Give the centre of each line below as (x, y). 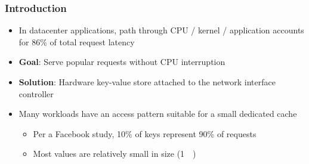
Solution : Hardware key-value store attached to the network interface (147, 82)
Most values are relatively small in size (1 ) (115, 154)
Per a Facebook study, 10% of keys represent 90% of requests (145, 133)
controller (36, 93)
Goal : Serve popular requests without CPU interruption (122, 62)
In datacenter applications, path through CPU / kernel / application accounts (161, 30)
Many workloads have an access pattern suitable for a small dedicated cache (158, 114)
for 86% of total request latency (77, 41)
